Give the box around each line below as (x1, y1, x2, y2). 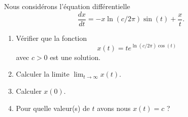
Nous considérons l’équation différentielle (4, 1, 130, 11)
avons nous (97, 102, 131, 113)
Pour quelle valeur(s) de (16, 102, 90, 113)
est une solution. (49, 51, 101, 62)
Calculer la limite (16, 69, 70, 79)
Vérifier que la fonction (16, 32, 87, 43)
